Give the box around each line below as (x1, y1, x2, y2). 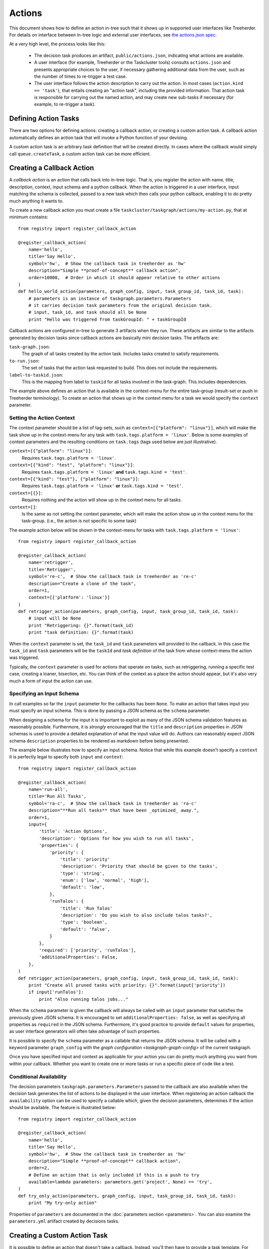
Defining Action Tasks (9, 114, 80, 123)
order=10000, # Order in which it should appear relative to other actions (28, 275, 221, 280)
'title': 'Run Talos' (60, 905, 113, 911)
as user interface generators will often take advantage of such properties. (9, 1028, 160, 1034)
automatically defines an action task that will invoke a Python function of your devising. (9, 134, 188, 140)
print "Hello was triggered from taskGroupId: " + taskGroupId (28, 316, 186, 322)
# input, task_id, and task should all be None (28, 310, 147, 315)
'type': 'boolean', (60, 919, 108, 925)
